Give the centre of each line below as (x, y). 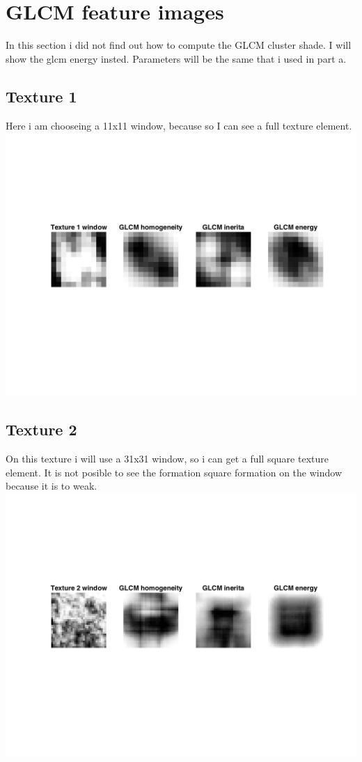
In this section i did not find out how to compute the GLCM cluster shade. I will (179, 45)
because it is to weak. (52, 486)
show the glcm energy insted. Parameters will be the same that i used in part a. (176, 58)
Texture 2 (41, 429)
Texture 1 (41, 96)
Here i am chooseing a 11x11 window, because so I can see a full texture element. (179, 125)
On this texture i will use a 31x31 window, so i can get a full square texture (167, 458)
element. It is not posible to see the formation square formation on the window (174, 472)
